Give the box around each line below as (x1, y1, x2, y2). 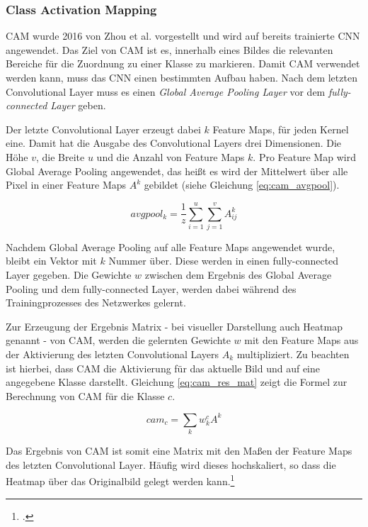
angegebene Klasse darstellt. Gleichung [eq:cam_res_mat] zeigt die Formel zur (6, 375, 347, 389)
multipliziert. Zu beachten (236, 347, 350, 362)
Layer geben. (50, 98, 106, 113)
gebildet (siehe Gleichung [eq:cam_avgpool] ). (144, 177, 340, 192)
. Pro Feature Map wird (253, 149, 356, 164)
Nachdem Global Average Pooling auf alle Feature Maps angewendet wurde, (6, 239, 335, 254)
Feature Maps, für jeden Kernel (212, 121, 349, 136)
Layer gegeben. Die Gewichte (6, 267, 132, 282)
